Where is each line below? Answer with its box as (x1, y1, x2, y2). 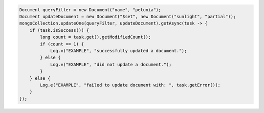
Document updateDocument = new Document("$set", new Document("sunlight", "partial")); (19, 14, 236, 19)
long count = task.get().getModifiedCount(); (40, 34, 151, 40)
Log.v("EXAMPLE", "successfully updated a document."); (50, 48, 187, 53)
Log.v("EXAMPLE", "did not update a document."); (50, 62, 172, 67)
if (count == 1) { (40, 41, 84, 46)
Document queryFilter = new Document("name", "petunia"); (19, 7, 161, 12)
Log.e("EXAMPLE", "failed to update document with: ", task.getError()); (40, 82, 221, 88)
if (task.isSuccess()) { (29, 27, 89, 33)
